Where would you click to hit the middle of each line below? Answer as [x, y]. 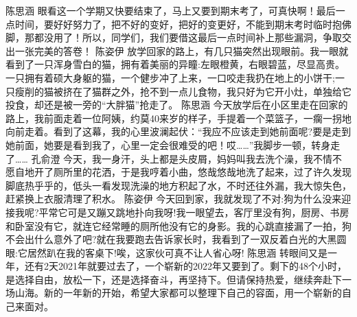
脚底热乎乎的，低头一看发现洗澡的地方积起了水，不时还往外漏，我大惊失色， [178, 185]
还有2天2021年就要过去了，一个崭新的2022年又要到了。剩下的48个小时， [185, 266]
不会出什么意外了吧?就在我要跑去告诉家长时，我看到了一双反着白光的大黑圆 [176, 239]
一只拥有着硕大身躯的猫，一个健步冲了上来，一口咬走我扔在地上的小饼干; [170, 77]
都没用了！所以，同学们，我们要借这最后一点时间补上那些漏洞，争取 [188, 37]
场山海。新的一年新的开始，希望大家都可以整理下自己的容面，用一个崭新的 [174, 293]
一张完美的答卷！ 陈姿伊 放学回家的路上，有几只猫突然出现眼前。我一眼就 [182, 50]
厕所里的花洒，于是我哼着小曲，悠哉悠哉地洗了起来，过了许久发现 [202, 172]
